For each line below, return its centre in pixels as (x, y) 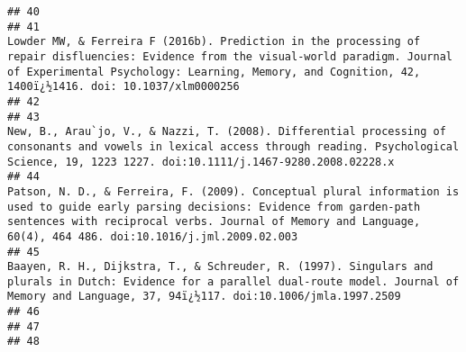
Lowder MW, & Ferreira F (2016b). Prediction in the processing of (214, 42)
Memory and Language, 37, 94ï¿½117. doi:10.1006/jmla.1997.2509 (204, 297)
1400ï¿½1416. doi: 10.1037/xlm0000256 (123, 87)
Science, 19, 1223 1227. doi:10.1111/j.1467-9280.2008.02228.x (201, 162)
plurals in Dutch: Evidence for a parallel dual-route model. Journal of (233, 281)
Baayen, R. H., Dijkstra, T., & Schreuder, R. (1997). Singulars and (220, 267)
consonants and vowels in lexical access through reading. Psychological (233, 146)
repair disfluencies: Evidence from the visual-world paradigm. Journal (230, 56)
